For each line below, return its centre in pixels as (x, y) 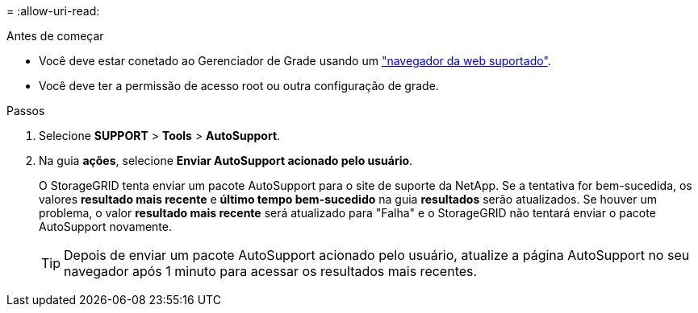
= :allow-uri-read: (53, 11)
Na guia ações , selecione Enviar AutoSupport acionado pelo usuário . (226, 161)
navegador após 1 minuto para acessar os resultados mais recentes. (271, 271)
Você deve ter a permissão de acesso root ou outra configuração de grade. (239, 86)
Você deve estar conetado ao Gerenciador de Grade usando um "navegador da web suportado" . (295, 61)
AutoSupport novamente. (105, 227)
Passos (26, 111)
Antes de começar (55, 36)
